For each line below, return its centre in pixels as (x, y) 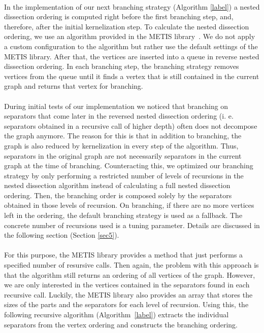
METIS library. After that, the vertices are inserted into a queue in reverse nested (132, 56)
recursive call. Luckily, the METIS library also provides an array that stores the (128, 294)
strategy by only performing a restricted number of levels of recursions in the (124, 175)
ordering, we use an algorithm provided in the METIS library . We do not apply (130, 36)
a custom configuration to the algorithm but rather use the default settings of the (131, 46)
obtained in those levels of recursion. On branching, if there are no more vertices (129, 205)
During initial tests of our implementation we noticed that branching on (116, 106)
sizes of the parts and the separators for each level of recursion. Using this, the (126, 304)
